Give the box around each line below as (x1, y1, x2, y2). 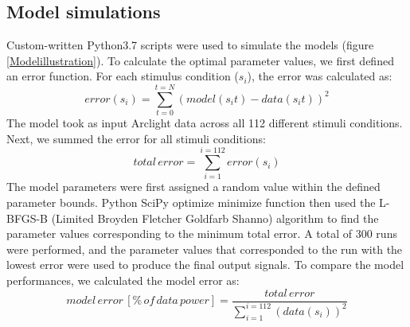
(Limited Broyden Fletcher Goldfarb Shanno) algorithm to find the (51, 209, 379, 226)
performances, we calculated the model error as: (6, 271, 240, 288)
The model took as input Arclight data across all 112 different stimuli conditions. (6, 115, 403, 131)
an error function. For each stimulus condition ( (6, 68, 239, 84)
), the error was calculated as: (247, 68, 392, 84)
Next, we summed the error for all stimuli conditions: (6, 130, 266, 146)
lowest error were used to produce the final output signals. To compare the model (6, 256, 404, 273)
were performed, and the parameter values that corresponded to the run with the (6, 240, 403, 257)
